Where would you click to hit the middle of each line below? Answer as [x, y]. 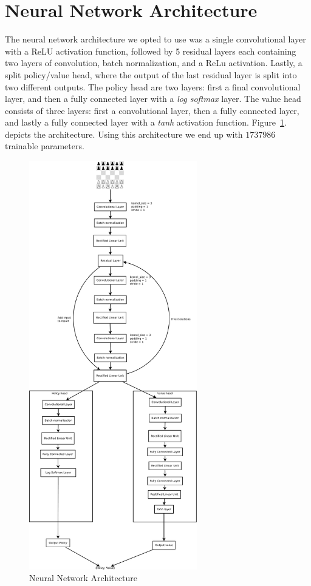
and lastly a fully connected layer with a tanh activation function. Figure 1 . [146, 122]
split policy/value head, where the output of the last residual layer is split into [151, 74]
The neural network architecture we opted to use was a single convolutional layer [155, 39]
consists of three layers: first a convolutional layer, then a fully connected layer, [152, 110]
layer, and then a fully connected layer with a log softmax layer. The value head [153, 99]
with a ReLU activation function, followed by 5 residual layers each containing [151, 51]
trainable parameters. [45, 146]
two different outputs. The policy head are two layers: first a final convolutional [153, 86]
